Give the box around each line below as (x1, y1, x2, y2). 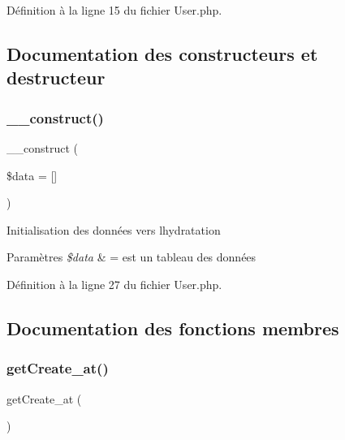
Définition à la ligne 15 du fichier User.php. (6, 2, 222, 18)
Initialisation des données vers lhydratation (6, 221, 221, 238)
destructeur (6, 65, 106, 90)
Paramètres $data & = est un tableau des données (6, 248, 257, 265)
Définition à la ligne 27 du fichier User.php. (6, 275, 222, 292)
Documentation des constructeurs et (6, 41, 318, 66)
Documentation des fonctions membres (6, 315, 339, 340)
